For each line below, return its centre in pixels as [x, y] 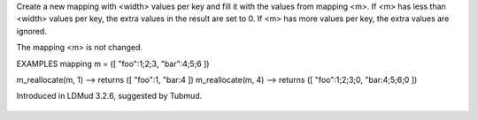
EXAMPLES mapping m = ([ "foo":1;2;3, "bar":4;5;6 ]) [113, 64]
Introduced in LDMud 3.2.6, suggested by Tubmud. [109, 96]
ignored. [32, 31]
